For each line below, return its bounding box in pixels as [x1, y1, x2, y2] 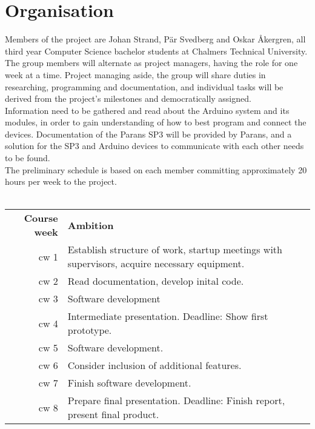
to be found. [5, 151, 50, 164]
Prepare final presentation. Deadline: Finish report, [67, 393, 285, 408]
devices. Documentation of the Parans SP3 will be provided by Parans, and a [5, 127, 292, 140]
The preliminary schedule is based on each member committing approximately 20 [5, 163, 307, 176]
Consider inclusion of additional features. [67, 358, 242, 373]
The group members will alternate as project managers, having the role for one [5, 56, 298, 69]
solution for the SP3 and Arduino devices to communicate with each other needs [5, 139, 304, 152]
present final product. [67, 407, 159, 422]
